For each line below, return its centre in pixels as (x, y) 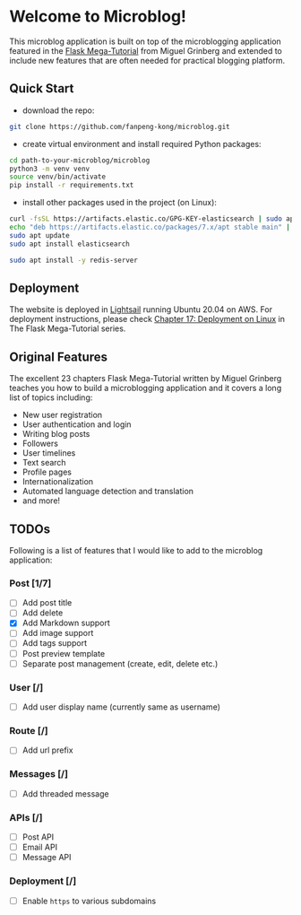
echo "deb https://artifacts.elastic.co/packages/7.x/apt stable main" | (150, 227)
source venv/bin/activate (57, 177)
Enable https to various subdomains (89, 901)
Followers (40, 444)
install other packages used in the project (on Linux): (120, 203)
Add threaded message (65, 793)
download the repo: (58, 110)
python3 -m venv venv (50, 169)
